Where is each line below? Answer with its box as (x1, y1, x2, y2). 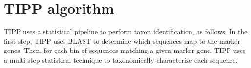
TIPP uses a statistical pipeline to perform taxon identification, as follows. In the (4, 26, 248, 36)
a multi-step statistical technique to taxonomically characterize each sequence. (4, 54, 238, 65)
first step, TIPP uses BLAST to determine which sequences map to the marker (4, 35, 240, 46)
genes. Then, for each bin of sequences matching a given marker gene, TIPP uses (4, 45, 246, 55)
